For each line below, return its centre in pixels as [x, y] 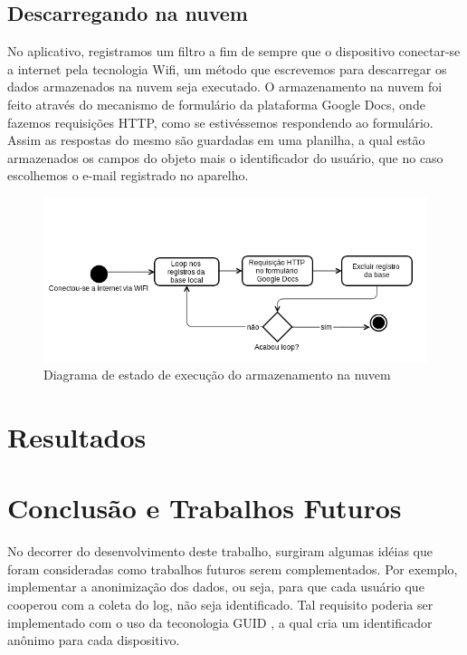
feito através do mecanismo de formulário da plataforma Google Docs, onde [216, 104]
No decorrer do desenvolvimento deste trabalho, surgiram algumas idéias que [220, 551]
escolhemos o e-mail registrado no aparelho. [128, 175]
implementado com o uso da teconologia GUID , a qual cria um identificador [220, 622]
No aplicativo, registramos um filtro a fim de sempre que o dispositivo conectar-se [234, 51]
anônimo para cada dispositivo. [94, 640]
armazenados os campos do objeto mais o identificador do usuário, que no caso [225, 157]
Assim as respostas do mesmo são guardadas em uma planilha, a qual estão [216, 140]
